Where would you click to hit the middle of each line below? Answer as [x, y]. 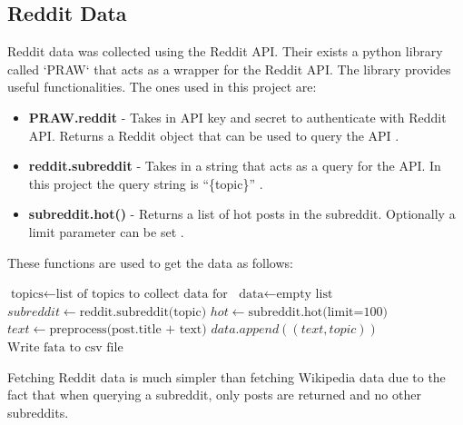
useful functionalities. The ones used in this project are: [162, 87]
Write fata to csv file [65, 347]
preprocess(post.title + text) [128, 330]
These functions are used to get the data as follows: [150, 262]
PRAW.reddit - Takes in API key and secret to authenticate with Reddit [237, 117]
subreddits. [38, 412]
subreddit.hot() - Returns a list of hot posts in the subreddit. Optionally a [242, 214]
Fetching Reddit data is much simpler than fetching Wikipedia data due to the [227, 376]
